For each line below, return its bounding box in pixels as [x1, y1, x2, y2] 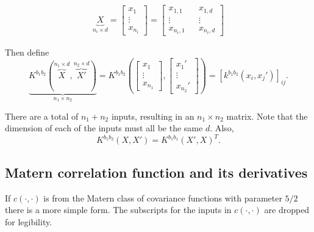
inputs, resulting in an [111, 109, 194, 122]
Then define [5, 45, 49, 58]
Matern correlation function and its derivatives [5, 162, 308, 181]
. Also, [210, 121, 234, 134]
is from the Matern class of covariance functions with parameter [43, 191, 282, 204]
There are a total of [5, 109, 79, 122]
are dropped [264, 203, 310, 216]
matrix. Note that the [226, 109, 308, 122]
